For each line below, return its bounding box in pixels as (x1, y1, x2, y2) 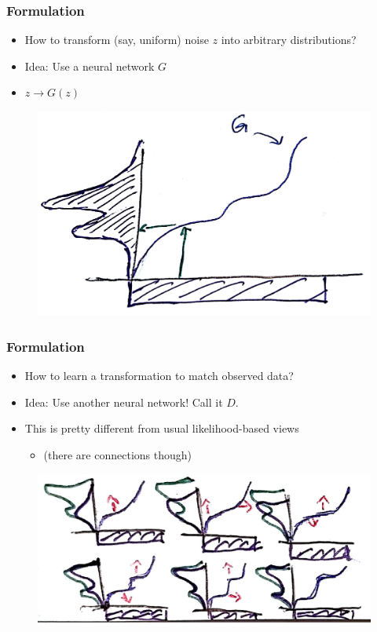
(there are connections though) (43, 447, 192, 463)
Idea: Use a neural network (24, 57, 155, 74)
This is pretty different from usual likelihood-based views (24, 420, 299, 437)
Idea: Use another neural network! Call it (24, 393, 223, 410)
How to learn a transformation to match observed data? (24, 367, 294, 384)
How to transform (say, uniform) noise (24, 31, 209, 48)
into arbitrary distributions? (221, 31, 357, 48)
